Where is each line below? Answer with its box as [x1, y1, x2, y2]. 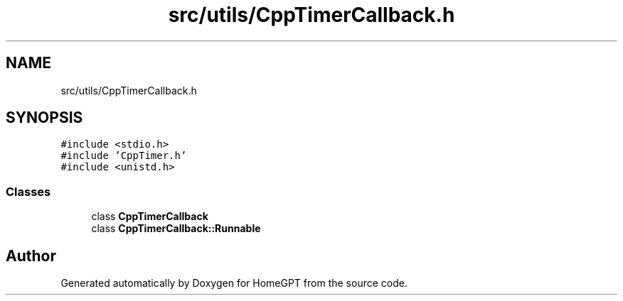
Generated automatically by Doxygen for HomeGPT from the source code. [60, 277, 408, 290]
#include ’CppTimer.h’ [60, 150, 187, 162]
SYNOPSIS [6, 109, 83, 127]
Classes [6, 184, 51, 199]
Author [6, 246, 56, 265]
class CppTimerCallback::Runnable [91, 222, 261, 235]
